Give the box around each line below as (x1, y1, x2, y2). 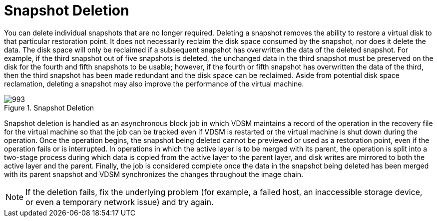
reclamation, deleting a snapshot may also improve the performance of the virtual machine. (4, 79, 304, 88)
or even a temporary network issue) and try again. (25, 196, 214, 207)
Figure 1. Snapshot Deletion (4, 103, 94, 112)
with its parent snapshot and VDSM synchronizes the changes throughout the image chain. (4, 169, 303, 178)
